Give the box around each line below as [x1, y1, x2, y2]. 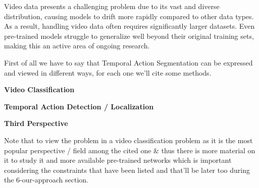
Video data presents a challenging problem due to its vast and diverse [4, 1, 220, 11]
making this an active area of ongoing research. [4, 40, 150, 51]
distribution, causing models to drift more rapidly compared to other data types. [4, 11, 254, 21]
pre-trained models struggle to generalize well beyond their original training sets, [4, 30, 254, 41]
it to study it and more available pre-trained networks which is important [4, 155, 232, 165]
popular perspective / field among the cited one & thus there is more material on [4, 145, 255, 155]
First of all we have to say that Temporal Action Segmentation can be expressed [4, 57, 253, 68]
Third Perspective [4, 118, 68, 129]
